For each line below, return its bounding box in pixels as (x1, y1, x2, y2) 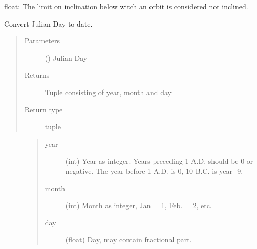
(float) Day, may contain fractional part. (65, 234, 192, 245)
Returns (24, 70, 50, 80)
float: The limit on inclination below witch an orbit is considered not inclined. (4, 1, 248, 11)
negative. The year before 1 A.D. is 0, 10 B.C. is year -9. (65, 165, 243, 176)
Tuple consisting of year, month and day (45, 86, 172, 97)
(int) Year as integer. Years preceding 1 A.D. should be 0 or (65, 155, 253, 166)
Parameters (24, 35, 60, 46)
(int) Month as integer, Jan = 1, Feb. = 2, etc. (65, 200, 212, 211)
